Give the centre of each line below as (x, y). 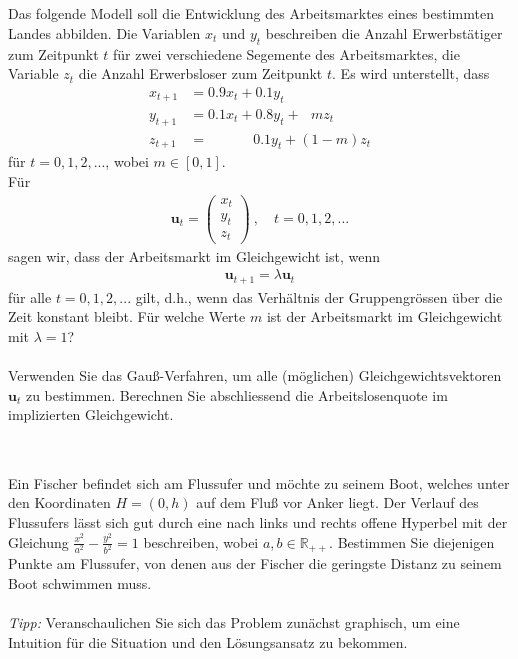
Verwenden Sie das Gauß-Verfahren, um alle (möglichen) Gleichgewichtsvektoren (255, 375)
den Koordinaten (59, 502)
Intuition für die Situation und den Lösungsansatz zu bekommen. (208, 641)
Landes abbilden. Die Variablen (104, 32)
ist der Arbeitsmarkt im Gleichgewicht (384, 316)
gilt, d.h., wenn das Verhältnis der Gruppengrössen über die (319, 296)
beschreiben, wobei (201, 541)
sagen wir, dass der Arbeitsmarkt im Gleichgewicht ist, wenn (194, 255)
